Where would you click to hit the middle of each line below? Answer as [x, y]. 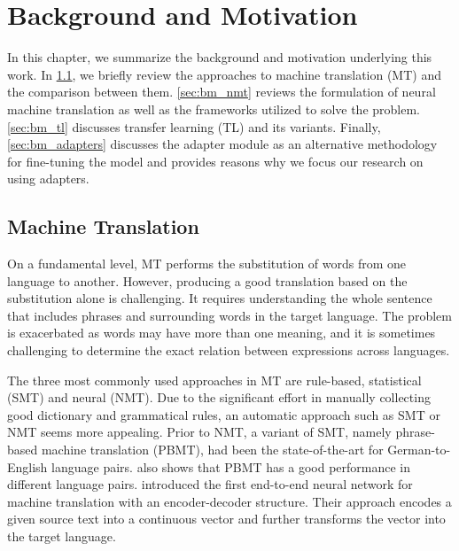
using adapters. [48, 178]
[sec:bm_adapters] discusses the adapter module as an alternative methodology [222, 144]
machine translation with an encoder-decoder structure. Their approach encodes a [229, 501]
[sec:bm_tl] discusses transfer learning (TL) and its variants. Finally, [194, 126]
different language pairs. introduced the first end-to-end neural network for [210, 484]
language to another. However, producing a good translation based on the [207, 280]
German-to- [419, 450]
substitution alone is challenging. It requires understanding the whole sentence [220, 298]
